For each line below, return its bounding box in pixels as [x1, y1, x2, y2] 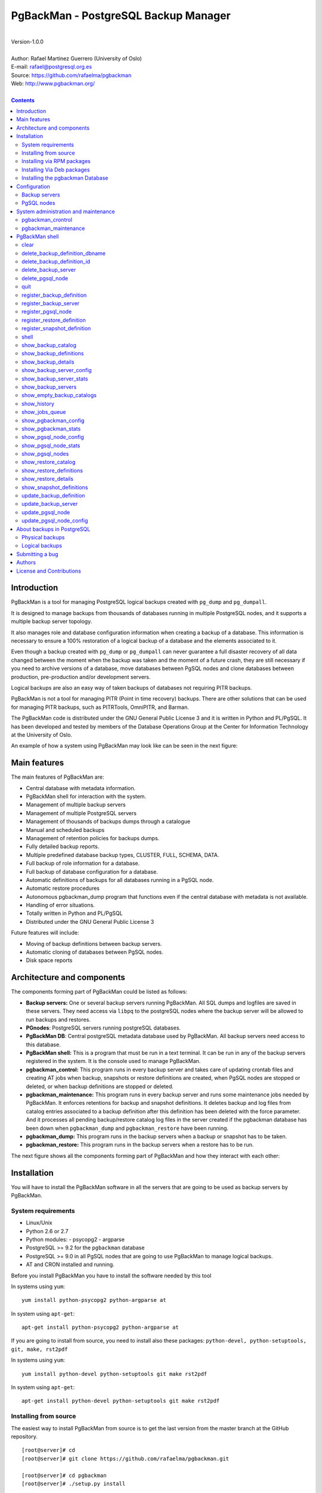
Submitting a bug [16, 550, 59, 558]
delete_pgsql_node [21, 275, 69, 282]
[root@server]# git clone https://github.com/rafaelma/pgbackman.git [21, 1455, 230, 1462]
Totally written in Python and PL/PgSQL [26, 910, 123, 917]
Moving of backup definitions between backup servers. [26, 940, 162, 947]
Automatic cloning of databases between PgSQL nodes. [26, 948, 164, 956]
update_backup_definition [21, 492, 85, 499]
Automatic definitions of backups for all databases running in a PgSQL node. [26, 876, 214, 883]
